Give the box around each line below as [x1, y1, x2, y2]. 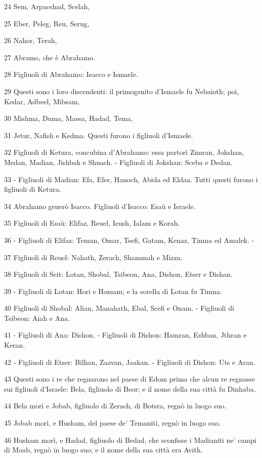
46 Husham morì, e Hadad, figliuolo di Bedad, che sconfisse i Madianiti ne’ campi [4, 434, 256, 445]
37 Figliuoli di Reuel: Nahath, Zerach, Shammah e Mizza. [4, 252, 183, 262]
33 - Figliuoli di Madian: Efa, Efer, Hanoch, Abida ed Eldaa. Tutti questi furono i [4, 174, 258, 184]
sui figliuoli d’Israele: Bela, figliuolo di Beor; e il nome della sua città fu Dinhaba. [4, 383, 256, 394]
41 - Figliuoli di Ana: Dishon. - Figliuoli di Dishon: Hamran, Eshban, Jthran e [4, 329, 247, 340]
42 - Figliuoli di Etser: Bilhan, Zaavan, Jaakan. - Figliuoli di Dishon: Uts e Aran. [4, 356, 255, 367]
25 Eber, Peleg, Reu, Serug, [4, 18, 90, 28]
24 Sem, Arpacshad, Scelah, [4, 1, 90, 11]
